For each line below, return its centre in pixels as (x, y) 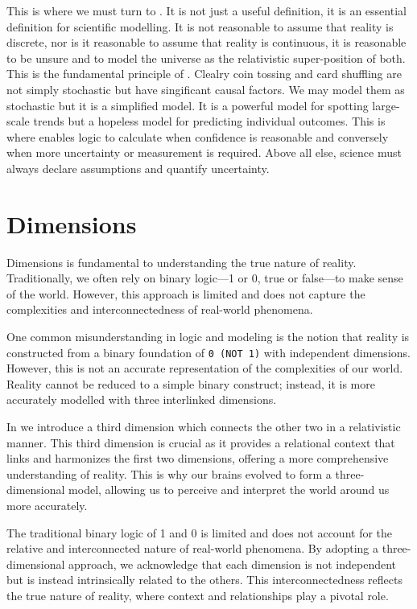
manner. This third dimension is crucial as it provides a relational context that (201, 442)
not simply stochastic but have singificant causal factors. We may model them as (206, 89)
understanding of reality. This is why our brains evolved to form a (169, 473)
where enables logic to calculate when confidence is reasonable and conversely (198, 136)
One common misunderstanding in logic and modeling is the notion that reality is (208, 337)
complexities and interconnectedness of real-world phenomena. (160, 309)
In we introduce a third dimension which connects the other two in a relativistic (204, 427)
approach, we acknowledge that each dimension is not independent (233, 564)
